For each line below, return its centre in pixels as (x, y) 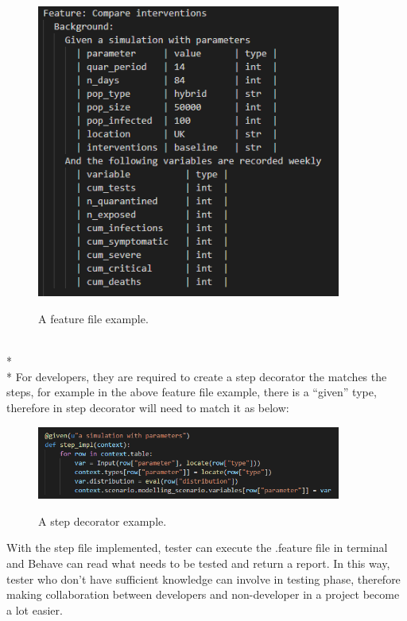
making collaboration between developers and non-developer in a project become (203, 594)
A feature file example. (93, 319)
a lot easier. (35, 609)
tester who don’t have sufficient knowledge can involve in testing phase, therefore (203, 579)
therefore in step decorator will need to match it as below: (148, 408)
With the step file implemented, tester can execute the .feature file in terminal (197, 548)
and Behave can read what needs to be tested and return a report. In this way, (198, 563)
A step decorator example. (103, 521)
